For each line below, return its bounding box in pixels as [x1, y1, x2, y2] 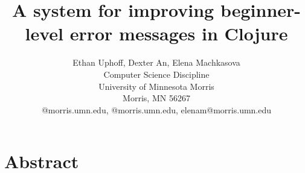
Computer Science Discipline [103, 68, 210, 80]
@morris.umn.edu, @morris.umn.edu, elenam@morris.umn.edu [41, 103, 272, 116]
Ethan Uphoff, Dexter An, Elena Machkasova [72, 56, 240, 69]
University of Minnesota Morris [98, 80, 214, 92]
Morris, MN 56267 [123, 92, 190, 104]
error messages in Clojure [69, 21, 288, 46]
